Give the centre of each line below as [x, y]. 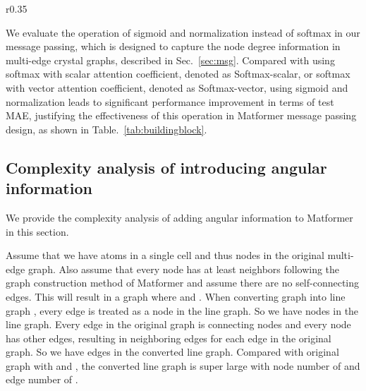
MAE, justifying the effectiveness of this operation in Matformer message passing [181, 115]
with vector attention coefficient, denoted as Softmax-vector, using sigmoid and [177, 87]
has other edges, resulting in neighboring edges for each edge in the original [169, 338]
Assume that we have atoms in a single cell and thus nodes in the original [165, 255]
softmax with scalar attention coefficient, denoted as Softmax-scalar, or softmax [178, 74]
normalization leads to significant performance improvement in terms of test [170, 101]
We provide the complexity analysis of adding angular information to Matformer [179, 217]
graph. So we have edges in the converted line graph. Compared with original [172, 352]
